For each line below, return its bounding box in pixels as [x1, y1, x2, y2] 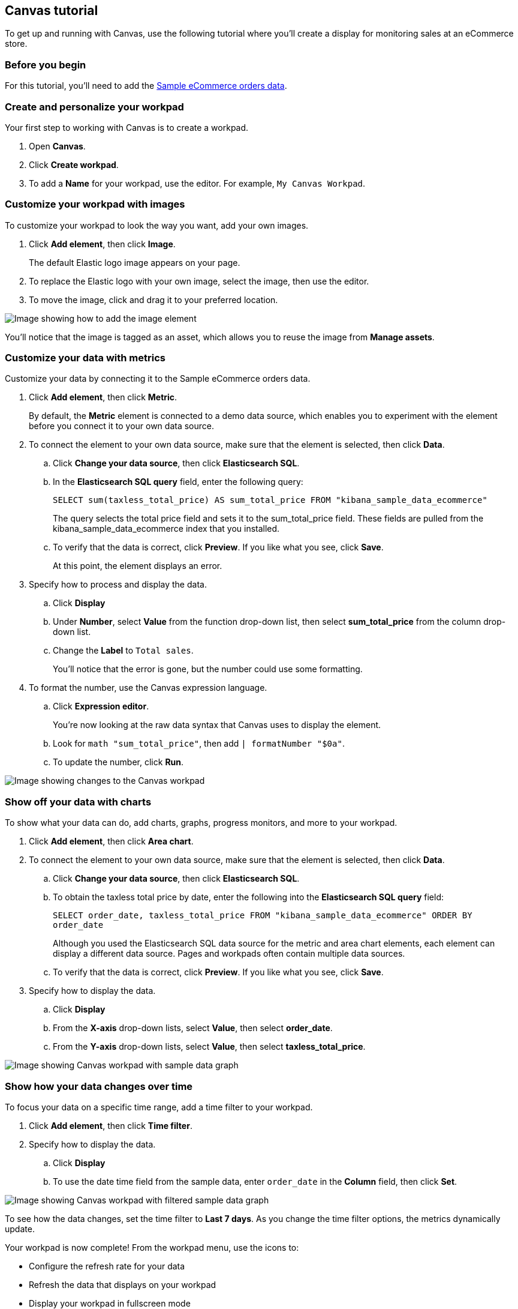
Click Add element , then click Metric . [29, 392, 177, 403]
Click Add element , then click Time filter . [29, 1120, 192, 1131]
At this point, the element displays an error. [53, 561, 222, 571]
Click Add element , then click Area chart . [29, 836, 194, 847]
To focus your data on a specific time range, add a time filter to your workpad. [5, 1101, 313, 1112]
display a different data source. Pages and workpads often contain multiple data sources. [53, 948, 405, 959]
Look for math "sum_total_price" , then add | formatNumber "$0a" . [53, 738, 345, 749]
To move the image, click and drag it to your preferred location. [29, 294, 278, 305]
